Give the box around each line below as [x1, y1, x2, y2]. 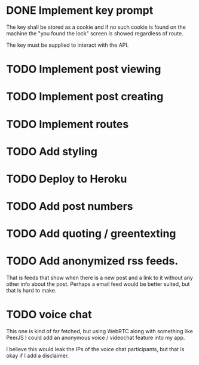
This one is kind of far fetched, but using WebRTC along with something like [6, 328, 193, 335]
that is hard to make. [6, 287, 57, 294]
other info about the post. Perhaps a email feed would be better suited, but [6, 280, 190, 288]
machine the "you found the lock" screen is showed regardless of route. [6, 29, 183, 37]
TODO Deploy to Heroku [6, 172, 127, 186]
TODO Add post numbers [6, 200, 133, 213]
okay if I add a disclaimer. [6, 352, 69, 360]
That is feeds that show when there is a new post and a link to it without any [6, 274, 193, 282]
